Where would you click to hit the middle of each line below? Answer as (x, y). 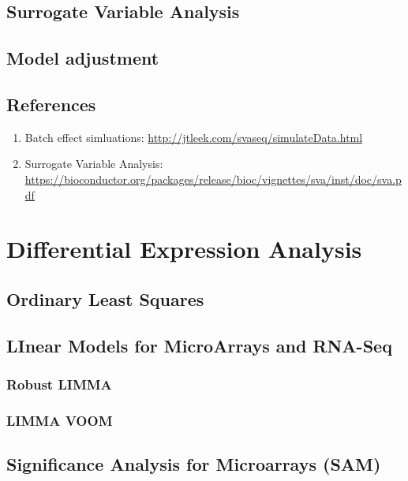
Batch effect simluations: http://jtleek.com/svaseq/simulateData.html (194, 137)
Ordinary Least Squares (105, 298)
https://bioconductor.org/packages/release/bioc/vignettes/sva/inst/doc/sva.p (213, 179)
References (51, 104)
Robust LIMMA (59, 384)
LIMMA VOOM (60, 420)
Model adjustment (83, 58)
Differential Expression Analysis (184, 249)
